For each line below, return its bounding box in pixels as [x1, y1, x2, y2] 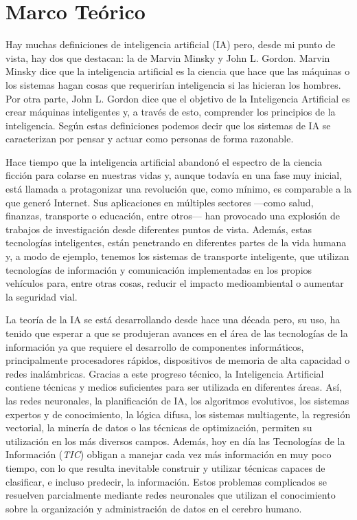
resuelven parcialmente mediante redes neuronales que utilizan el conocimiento [5, 488, 336, 502]
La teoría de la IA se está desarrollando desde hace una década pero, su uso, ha [5, 312, 341, 327]
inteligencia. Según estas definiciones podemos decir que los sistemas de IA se [5, 118, 331, 132]
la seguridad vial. [5, 289, 78, 303]
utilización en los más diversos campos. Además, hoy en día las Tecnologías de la [5, 433, 345, 448]
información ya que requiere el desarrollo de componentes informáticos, [5, 339, 304, 354]
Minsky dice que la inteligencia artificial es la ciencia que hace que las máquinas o [5, 64, 350, 78]
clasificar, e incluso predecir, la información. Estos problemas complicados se [5, 474, 327, 488]
